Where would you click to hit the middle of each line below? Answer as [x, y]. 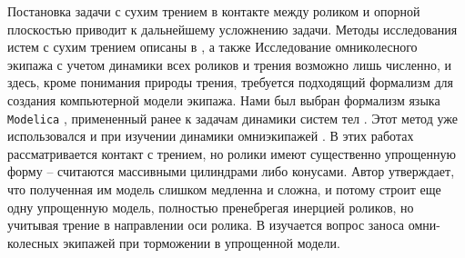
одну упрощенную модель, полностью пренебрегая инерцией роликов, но [211, 207]
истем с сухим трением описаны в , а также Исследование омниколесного [212, 47]
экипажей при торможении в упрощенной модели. [202, 242]
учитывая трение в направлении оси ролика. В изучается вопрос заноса [206, 225]
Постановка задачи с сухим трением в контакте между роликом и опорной [214, 11]
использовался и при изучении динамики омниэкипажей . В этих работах [211, 136]
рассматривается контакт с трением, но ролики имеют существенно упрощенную [232, 153]
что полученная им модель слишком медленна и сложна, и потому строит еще [224, 189]
